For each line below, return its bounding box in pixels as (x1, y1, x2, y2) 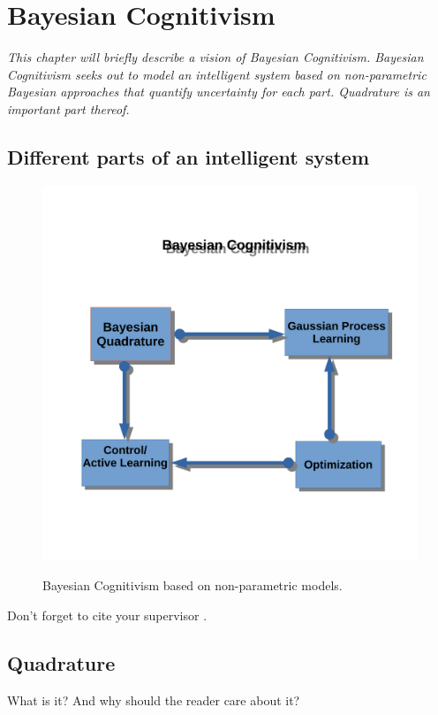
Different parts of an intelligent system (7, 142, 370, 170)
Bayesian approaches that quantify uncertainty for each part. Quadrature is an (7, 82, 430, 101)
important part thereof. (7, 99, 130, 118)
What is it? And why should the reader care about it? (7, 690, 300, 709)
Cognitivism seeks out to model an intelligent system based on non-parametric (7, 65, 427, 83)
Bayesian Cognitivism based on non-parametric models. (42, 576, 343, 595)
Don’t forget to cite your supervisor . (7, 605, 208, 624)
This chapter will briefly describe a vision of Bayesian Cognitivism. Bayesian (7, 48, 424, 66)
